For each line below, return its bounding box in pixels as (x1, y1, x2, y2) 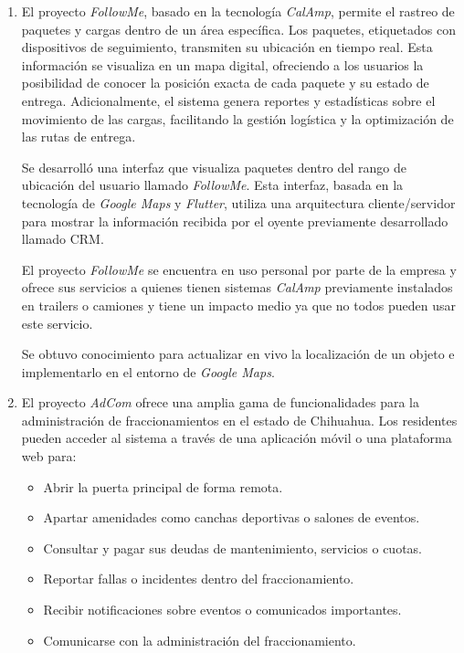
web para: (21, 447, 77, 466)
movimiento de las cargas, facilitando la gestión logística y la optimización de (21, 109, 454, 128)
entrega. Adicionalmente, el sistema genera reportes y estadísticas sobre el (21, 90, 436, 110)
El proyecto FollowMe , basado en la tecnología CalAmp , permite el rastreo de (21, 2, 455, 20)
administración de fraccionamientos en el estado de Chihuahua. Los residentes (21, 410, 458, 429)
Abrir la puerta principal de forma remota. (43, 477, 283, 496)
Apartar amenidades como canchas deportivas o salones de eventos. (43, 508, 420, 527)
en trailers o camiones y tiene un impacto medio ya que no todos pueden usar (21, 295, 457, 314)
